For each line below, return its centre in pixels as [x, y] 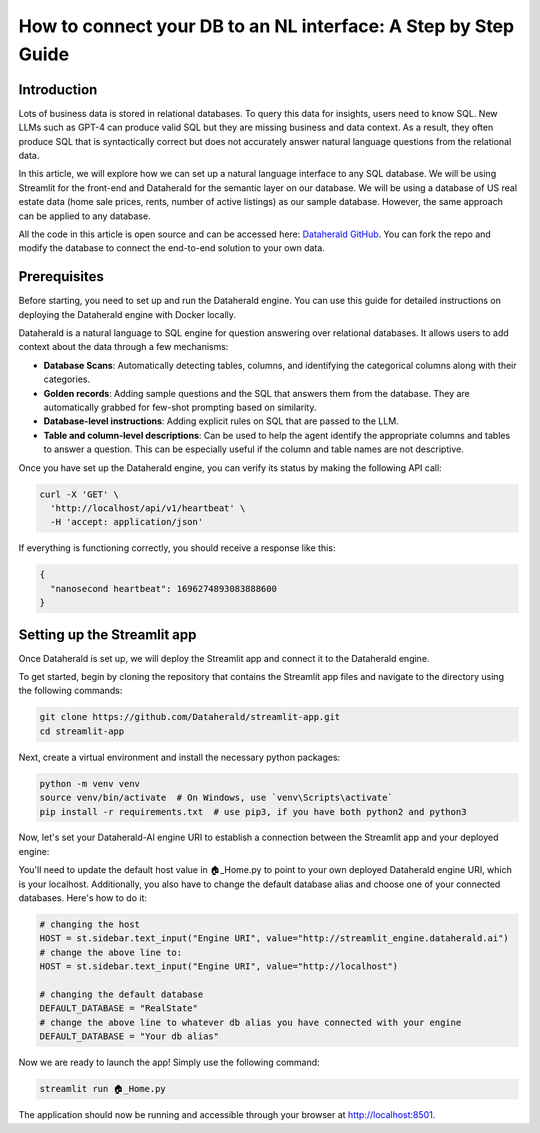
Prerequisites [61, 276]
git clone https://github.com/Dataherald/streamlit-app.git [190, 717]
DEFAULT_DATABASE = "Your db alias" [129, 1036]
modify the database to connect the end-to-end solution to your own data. [171, 248]
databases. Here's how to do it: [83, 898]
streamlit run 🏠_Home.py [102, 1089]
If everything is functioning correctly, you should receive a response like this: [177, 548]
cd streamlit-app [82, 731]
